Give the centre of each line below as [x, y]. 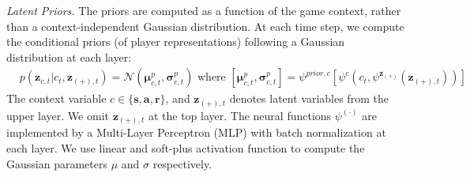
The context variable [56, 98]
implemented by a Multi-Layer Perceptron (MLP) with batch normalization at [196, 132]
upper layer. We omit [58, 115]
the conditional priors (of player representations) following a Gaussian [176, 41]
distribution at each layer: [69, 56]
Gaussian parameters [57, 163]
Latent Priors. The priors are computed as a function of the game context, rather [204, 10]
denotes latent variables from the [309, 98]
